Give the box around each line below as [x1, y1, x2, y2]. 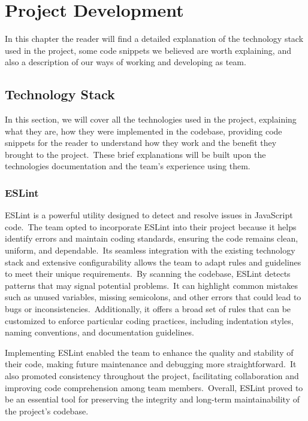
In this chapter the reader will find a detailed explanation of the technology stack [5, 32, 304, 45]
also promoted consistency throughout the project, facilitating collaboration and [5, 370, 299, 382]
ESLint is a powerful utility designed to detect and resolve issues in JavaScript [5, 209, 293, 221]
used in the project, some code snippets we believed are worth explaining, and [5, 44, 291, 56]
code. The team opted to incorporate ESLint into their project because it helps [5, 220, 297, 233]
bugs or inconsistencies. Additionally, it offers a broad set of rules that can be [5, 303, 291, 315]
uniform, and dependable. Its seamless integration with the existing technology [5, 244, 295, 257]
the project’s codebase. [5, 404, 89, 417]
